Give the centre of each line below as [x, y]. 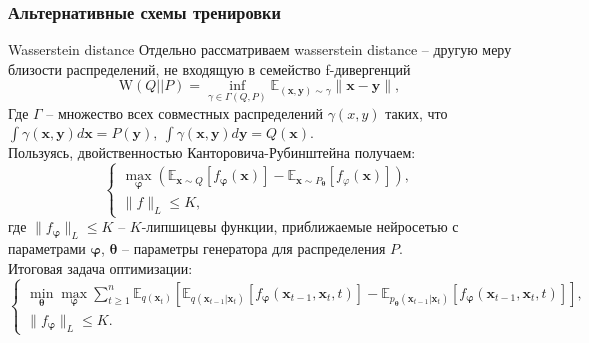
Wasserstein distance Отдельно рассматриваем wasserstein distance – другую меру [260, 49]
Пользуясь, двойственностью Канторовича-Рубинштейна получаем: [212, 152]
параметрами [47, 248]
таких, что [416, 112]
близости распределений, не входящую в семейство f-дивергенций [209, 68]
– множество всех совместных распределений [185, 112]
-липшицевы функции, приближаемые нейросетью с [300, 226]
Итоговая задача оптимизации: [100, 267]
